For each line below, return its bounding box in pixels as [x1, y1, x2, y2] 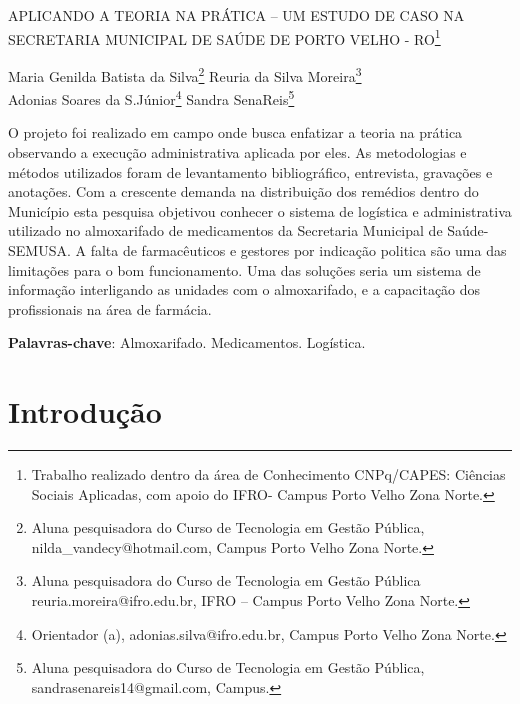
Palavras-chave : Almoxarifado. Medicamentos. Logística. [8, 332, 366, 353]
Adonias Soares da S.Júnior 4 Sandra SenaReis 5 [8, 86, 295, 109]
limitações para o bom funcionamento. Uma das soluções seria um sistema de [8, 259, 481, 280]
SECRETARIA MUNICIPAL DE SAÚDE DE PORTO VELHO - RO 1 [8, 25, 441, 49]
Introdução [8, 391, 162, 432]
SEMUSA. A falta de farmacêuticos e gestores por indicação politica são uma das [8, 239, 507, 260]
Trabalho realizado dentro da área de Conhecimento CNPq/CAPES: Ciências [31, 464, 506, 484]
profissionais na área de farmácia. [8, 298, 212, 319]
